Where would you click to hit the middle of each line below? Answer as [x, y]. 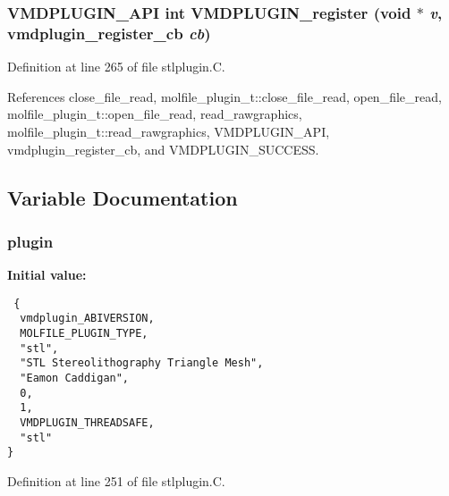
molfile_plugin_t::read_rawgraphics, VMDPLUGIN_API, [169, 131]
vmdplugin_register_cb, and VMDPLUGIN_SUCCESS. [163, 149]
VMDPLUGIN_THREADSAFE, [87, 422]
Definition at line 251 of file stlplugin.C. [116, 480]
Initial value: [47, 275]
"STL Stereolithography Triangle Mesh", [142, 363]
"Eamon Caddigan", [75, 378]
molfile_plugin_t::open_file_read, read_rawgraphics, [155, 114]
